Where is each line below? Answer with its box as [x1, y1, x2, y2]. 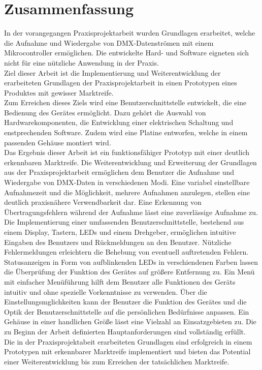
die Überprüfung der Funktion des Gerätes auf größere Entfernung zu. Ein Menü [4, 266, 255, 277]
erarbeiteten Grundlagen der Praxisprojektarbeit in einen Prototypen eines [4, 77, 237, 88]
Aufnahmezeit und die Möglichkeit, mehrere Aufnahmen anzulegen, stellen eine [4, 187, 250, 197]
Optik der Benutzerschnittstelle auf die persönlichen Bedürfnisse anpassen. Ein [4, 306, 249, 317]
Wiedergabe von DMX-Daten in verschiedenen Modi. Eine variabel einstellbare [4, 177, 250, 188]
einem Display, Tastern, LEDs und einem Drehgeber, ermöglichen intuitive [4, 227, 236, 237]
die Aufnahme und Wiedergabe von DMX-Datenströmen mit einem [4, 37, 214, 48]
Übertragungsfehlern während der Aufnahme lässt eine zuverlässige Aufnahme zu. [4, 206, 258, 217]
